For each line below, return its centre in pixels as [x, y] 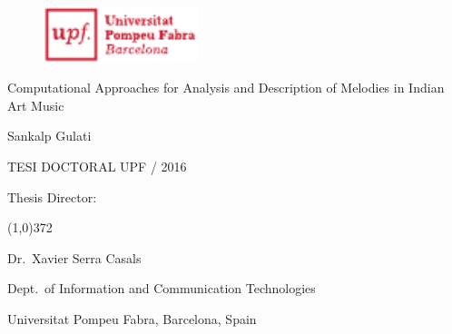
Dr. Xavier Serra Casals [74, 257]
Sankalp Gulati [49, 136]
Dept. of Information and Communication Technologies [162, 288]
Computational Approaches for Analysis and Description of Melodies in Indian [226, 88]
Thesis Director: [52, 196]
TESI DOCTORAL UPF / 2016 [97, 166]
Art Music [36, 105]
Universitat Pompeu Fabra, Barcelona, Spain [132, 318]
